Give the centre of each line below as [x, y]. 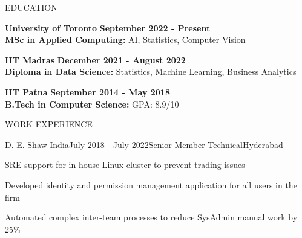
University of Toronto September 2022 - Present [108, 27]
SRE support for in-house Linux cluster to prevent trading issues [125, 165]
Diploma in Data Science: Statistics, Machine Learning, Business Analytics [151, 72]
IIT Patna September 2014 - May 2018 [87, 92]
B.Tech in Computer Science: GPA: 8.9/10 [92, 104]
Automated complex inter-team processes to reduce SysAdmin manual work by [151, 217]
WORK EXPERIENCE [49, 124]
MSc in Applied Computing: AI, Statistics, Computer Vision [125, 40]
